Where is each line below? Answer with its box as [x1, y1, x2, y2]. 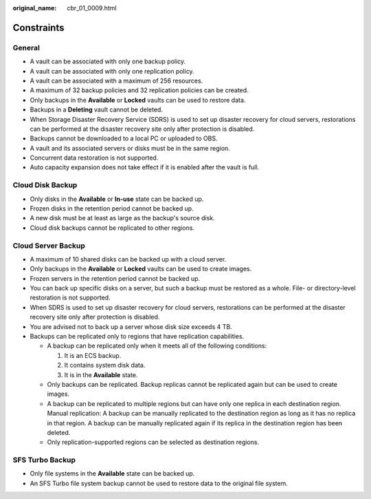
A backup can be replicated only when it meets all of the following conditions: [47, 341, 267, 350]
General [12, 43, 41, 52]
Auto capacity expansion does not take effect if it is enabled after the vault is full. [30, 163, 260, 171]
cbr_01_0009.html [67, 4, 117, 12]
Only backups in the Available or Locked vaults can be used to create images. [30, 265, 252, 273]
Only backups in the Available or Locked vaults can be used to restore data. [30, 96, 246, 104]
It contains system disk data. [64, 361, 146, 370]
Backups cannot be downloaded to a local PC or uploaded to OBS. [30, 134, 218, 142]
